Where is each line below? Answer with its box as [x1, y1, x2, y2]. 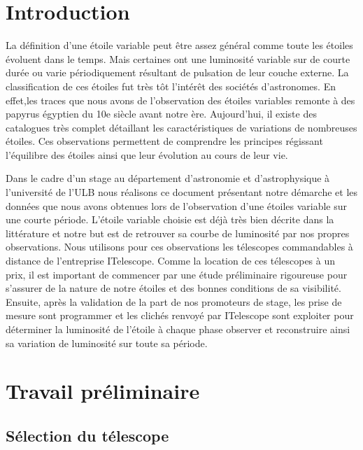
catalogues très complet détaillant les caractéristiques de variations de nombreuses [6, 120, 357, 134]
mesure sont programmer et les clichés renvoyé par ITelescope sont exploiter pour [6, 308, 354, 323]
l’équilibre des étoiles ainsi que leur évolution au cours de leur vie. [6, 147, 288, 162]
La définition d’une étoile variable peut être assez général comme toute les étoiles [6, 38, 353, 52]
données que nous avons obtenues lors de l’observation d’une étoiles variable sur [6, 198, 348, 213]
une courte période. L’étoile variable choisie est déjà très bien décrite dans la [6, 212, 334, 227]
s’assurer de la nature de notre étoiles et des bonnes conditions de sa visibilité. [6, 281, 341, 295]
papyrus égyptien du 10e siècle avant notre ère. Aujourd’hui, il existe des [6, 106, 317, 121]
